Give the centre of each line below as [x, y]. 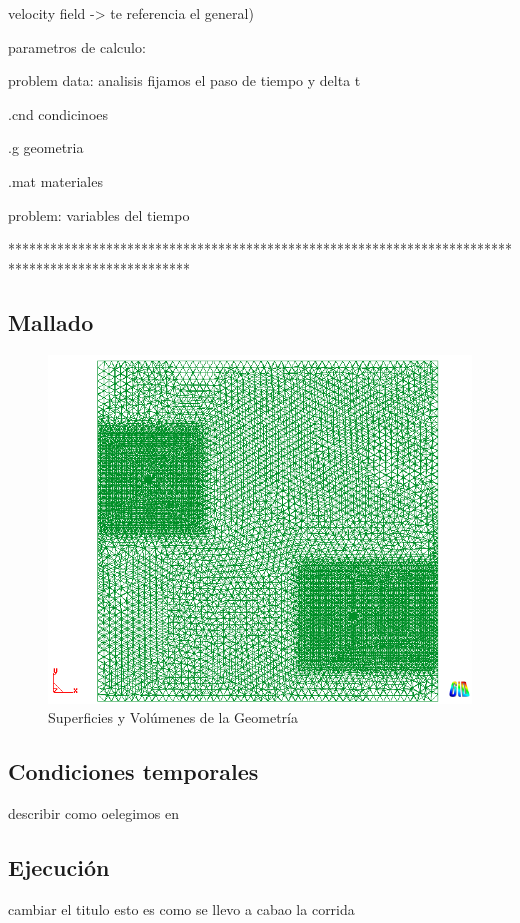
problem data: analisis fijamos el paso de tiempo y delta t [184, 80]
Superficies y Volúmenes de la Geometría [173, 717]
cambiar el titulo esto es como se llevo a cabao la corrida [181, 908]
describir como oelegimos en [93, 812]
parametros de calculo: [77, 46]
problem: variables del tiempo [99, 214]
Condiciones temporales [133, 771]
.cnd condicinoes [58, 113]
